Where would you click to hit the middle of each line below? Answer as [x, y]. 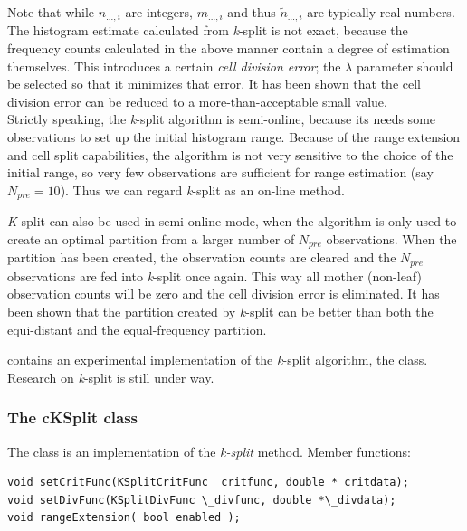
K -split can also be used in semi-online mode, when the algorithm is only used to [232, 221]
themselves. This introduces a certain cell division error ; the [174, 66]
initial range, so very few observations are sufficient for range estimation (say [220, 172]
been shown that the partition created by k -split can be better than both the [220, 311]
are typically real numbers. [381, 12]
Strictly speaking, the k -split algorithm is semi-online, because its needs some [222, 119]
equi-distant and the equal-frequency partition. [137, 329]
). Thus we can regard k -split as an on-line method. [202, 190]
